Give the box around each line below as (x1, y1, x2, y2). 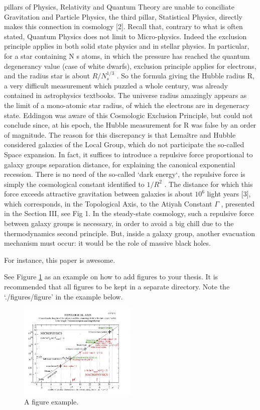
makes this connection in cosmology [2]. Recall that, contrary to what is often (4, 21, 243, 32)
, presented (221, 198, 255, 209)
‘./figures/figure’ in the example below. (4, 291, 123, 301)
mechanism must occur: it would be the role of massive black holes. (4, 238, 211, 248)
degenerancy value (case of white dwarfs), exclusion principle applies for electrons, (4, 60, 256, 71)
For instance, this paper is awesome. (4, 254, 115, 265)
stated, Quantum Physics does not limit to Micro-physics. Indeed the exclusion (4, 31, 247, 41)
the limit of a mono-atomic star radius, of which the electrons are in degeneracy (4, 99, 249, 110)
